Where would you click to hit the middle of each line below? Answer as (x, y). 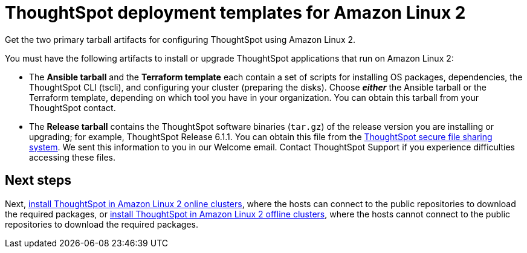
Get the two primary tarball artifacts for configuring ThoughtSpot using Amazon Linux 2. (180, 39)
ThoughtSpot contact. (73, 107)
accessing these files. (73, 157)
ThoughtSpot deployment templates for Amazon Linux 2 (235, 13)
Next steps (38, 181)
